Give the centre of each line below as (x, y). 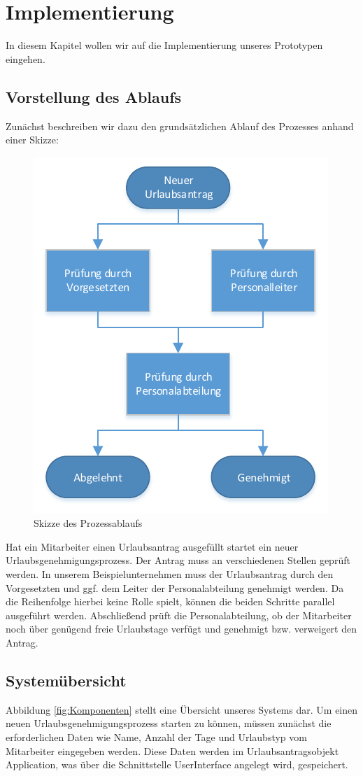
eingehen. (26, 58)
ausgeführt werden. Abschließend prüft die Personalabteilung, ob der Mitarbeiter (179, 615)
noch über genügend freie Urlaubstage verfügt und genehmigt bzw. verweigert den (181, 629)
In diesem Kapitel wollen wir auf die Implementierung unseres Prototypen (164, 45)
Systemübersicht (66, 680)
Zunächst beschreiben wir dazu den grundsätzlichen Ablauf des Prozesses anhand (180, 126)
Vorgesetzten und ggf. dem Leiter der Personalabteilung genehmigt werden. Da (175, 587)
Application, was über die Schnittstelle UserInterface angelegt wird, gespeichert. (177, 764)
